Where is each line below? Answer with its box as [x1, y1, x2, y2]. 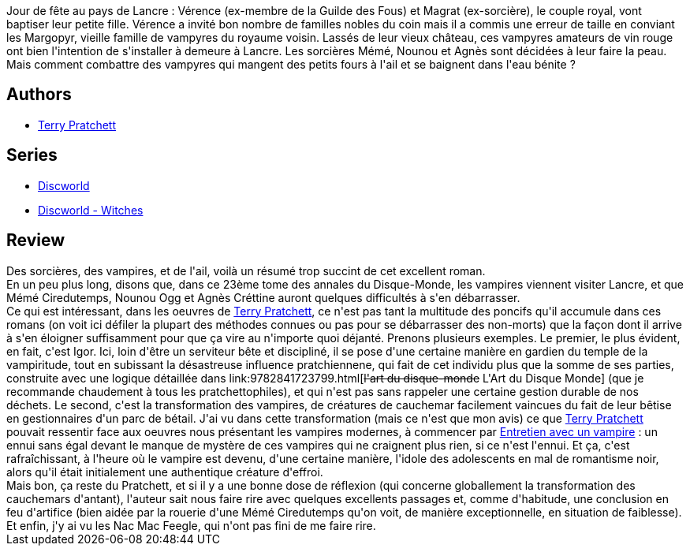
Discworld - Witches [38, 203, 144, 217]
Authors [6, 84, 72, 105]
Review [6, 230, 65, 251]
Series [6, 145, 58, 166]
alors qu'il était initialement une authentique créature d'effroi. [6, 464, 323, 479]
